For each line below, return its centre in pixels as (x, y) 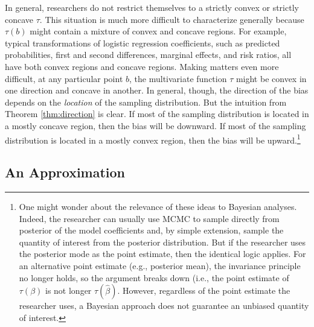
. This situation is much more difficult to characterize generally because (172, 19)
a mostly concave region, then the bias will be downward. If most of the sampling (155, 125)
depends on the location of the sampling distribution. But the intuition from (146, 102)
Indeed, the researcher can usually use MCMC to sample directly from (149, 218)
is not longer (68, 290)
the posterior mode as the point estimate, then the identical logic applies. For (162, 254)
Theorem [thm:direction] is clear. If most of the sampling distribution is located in (157, 114)
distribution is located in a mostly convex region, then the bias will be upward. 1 (153, 139)
